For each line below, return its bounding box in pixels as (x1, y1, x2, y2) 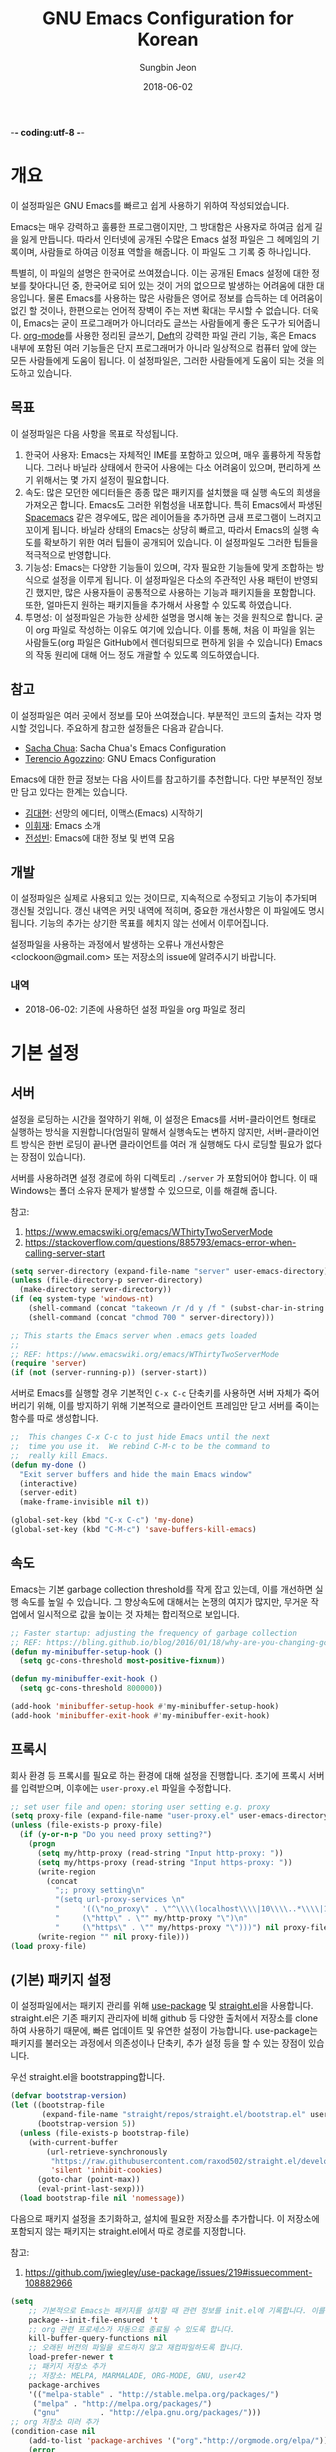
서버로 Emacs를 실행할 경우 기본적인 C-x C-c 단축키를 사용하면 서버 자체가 (10, 1387, 302, 1399)
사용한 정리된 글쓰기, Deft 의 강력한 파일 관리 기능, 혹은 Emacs (74, 329, 317, 341)
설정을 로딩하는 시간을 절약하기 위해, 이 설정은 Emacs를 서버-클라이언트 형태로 (10, 1113, 317, 1125)
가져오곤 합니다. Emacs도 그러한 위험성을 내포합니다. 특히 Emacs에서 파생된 (24, 498, 323, 511)
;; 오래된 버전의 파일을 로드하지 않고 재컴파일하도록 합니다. (28, 2343, 245, 2353)
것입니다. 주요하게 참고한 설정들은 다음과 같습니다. (28, 722, 224, 734)
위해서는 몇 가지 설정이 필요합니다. (35, 473, 170, 486)
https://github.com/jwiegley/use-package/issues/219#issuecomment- (24, 2266, 313, 2278)
